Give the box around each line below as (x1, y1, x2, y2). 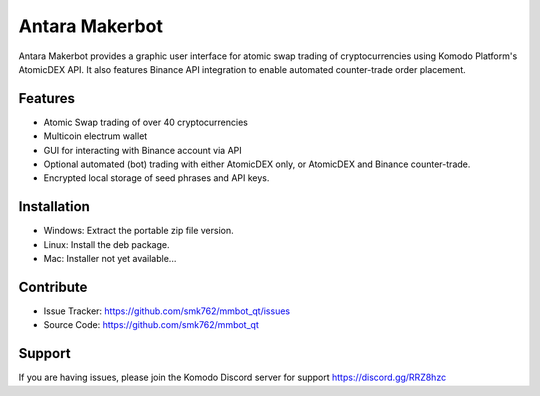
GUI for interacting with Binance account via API (43, 144, 242, 156)
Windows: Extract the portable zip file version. (43, 225, 234, 237)
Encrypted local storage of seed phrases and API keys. (43, 172, 270, 184)
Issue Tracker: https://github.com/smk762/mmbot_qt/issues (43, 305, 290, 317)
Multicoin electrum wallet (43, 130, 148, 142)
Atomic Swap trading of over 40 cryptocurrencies (43, 116, 249, 128)
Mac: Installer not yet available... (43, 253, 177, 265)
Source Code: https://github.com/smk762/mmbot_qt (43, 319, 259, 331)
